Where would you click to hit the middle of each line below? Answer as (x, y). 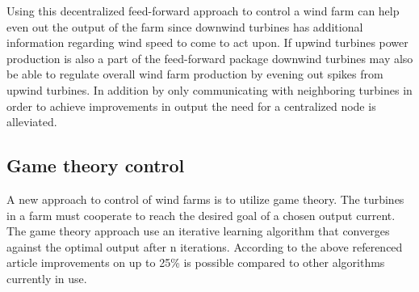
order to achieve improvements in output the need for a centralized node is (191, 106)
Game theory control (96, 165)
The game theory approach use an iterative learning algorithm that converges (198, 231)
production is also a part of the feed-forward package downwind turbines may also (210, 58)
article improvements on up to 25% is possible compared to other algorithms (196, 262)
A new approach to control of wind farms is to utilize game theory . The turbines (205, 199)
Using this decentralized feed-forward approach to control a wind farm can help (203, 11)
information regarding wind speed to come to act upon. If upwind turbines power (207, 42)
